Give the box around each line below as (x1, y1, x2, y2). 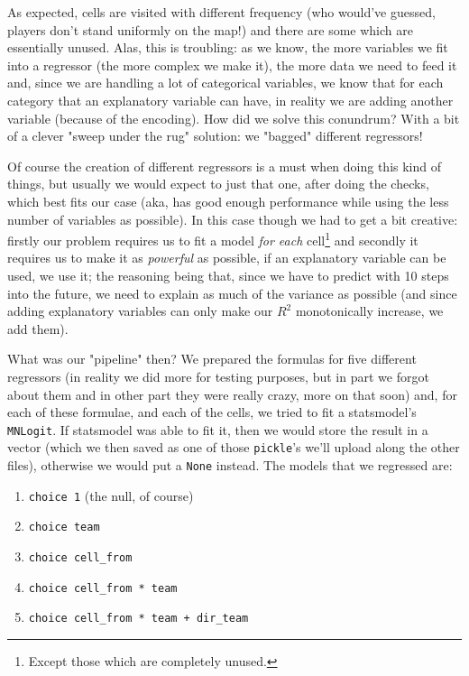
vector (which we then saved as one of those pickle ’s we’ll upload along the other (7, 438, 460, 457)
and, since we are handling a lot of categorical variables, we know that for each (7, 73, 444, 92)
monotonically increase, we (295, 301, 444, 320)
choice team (28, 521, 100, 534)
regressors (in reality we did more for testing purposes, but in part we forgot (7, 366, 429, 385)
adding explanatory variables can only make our (7, 301, 273, 320)
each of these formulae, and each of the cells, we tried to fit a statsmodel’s (7, 403, 417, 421)
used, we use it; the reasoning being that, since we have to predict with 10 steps (7, 265, 449, 284)
